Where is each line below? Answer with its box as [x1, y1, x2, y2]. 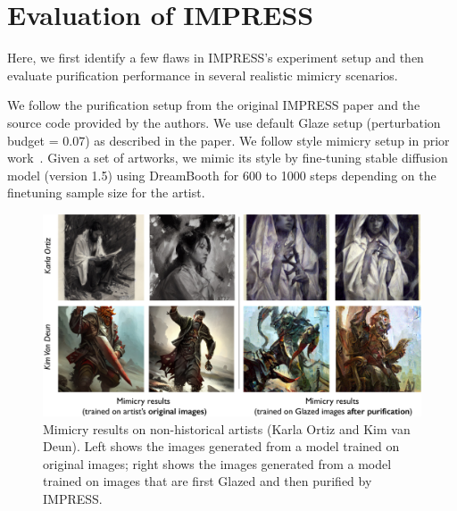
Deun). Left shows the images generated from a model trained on [43, 437, 400, 456]
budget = [7, 130, 59, 149]
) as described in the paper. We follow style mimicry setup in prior [85, 130, 450, 149]
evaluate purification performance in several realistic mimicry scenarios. [7, 65, 398, 84]
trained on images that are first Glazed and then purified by [43, 472, 372, 490]
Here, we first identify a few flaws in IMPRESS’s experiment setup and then [7, 48, 424, 67]
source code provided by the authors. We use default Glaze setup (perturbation [7, 113, 441, 131]
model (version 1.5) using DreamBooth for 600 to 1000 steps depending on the [7, 165, 436, 184]
